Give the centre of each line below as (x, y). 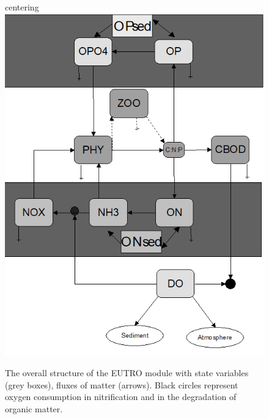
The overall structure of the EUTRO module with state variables (127, 373)
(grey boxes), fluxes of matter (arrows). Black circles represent (122, 384)
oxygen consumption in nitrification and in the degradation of (121, 397)
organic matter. (34, 409)
